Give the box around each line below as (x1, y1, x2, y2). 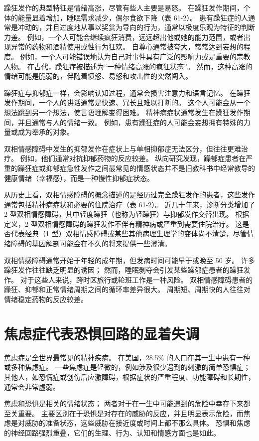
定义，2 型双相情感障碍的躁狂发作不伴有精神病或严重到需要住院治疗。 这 (4, 218, 243, 229)
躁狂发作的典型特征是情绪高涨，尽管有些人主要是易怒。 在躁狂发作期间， (4, 2, 244, 12)
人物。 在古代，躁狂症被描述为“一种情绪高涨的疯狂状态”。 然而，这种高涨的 (4, 61, 253, 71)
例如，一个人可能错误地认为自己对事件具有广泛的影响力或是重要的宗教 (20, 51, 251, 61)
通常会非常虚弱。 (4, 381, 60, 392)
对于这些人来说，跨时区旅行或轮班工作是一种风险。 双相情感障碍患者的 (20, 274, 253, 285)
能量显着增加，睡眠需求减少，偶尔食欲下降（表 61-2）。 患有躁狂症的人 (17, 12, 248, 22)
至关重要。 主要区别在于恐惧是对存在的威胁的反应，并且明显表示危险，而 (4, 408, 244, 418)
